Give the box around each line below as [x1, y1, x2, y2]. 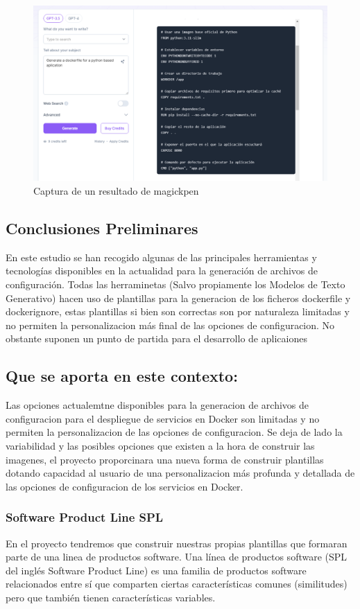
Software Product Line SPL [6, 509, 164, 526]
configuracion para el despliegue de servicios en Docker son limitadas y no [6, 411, 320, 425]
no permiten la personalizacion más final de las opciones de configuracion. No [6, 317, 335, 332]
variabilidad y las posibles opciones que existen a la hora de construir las [6, 438, 315, 452]
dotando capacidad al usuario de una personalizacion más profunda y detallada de [6, 466, 355, 480]
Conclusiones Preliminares [6, 217, 198, 238]
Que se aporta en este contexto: [6, 365, 238, 387]
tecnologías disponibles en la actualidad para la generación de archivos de [6, 263, 318, 278]
